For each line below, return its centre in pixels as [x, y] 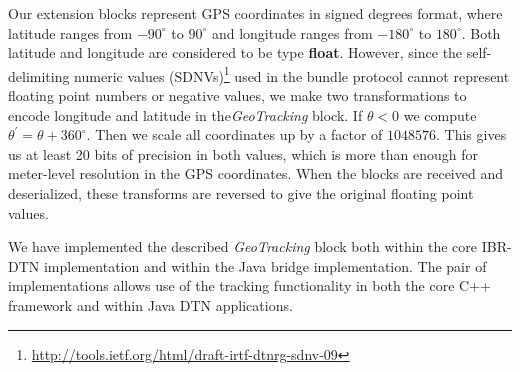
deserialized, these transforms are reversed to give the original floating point [241, 193]
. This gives [471, 134]
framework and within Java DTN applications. [150, 304]
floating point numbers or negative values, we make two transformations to [237, 95]
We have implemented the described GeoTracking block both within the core [243, 246]
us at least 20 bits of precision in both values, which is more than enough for [243, 153]
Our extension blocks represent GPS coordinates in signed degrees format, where [255, 13]
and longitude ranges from [292, 32]
